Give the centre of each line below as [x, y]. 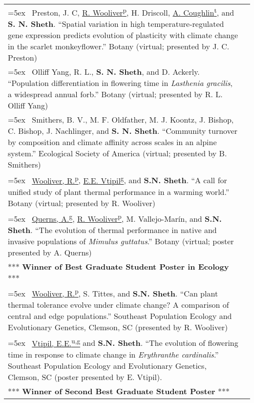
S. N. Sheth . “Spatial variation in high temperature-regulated [116, 24]
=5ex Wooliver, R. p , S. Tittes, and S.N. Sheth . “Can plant [113, 293]
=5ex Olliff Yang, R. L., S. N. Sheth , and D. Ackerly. [104, 72]
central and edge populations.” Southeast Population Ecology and [120, 316]
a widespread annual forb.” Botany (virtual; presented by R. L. [115, 94]
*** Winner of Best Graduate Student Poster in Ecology [118, 266]
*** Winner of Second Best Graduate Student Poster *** [119, 391]
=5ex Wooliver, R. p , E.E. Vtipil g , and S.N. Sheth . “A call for [117, 180]
